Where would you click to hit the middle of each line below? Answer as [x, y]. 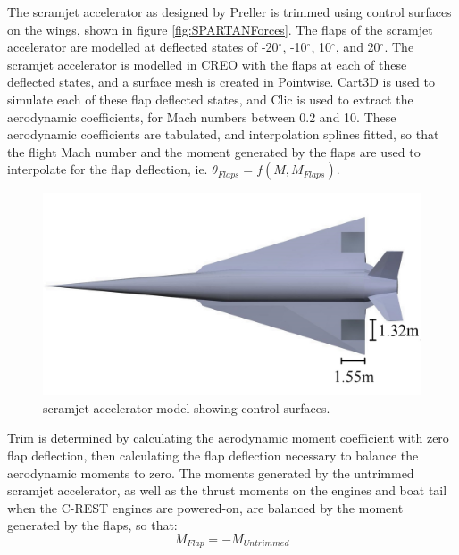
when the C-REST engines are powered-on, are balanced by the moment [205, 507]
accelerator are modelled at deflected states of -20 [143, 47]
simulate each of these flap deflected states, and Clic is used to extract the [210, 99]
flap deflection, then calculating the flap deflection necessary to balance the [213, 456]
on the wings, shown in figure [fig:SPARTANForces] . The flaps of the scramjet [220, 29]
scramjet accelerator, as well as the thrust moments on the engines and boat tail [227, 490]
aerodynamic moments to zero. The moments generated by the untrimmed [211, 472]
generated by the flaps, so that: [92, 525]
